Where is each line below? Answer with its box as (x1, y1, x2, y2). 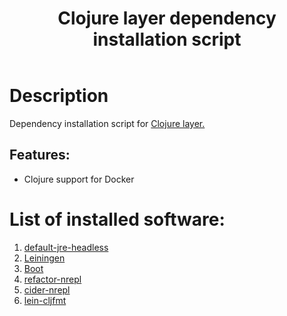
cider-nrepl (23, 283, 71, 296)
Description (9, 85, 109, 107)
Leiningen (23, 252, 66, 264)
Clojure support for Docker (23, 173, 135, 185)
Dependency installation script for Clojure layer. (9, 117, 206, 129)
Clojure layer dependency (57, 7, 277, 30)
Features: (9, 147, 71, 164)
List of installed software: (9, 208, 226, 231)
